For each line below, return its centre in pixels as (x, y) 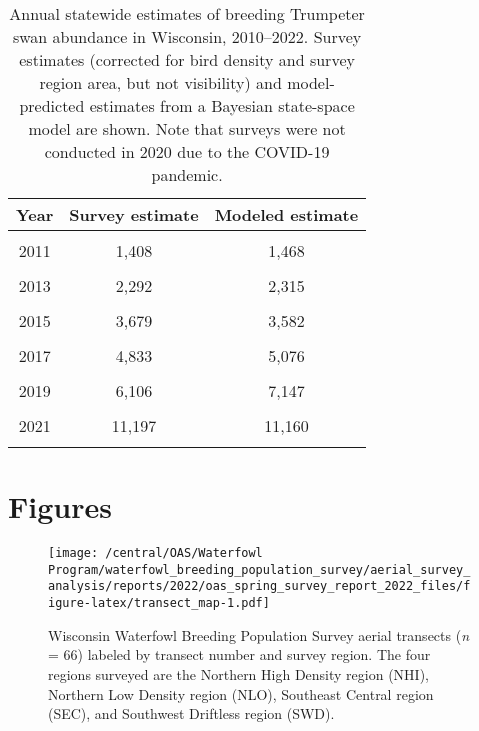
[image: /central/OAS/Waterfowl (155, 553)
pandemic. (187, 174)
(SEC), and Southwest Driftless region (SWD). (191, 713)
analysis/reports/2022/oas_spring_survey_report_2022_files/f (259, 586)
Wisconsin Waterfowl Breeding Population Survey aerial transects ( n (259, 634)
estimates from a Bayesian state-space (222, 105)
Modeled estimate (286, 214)
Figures (60, 506)
